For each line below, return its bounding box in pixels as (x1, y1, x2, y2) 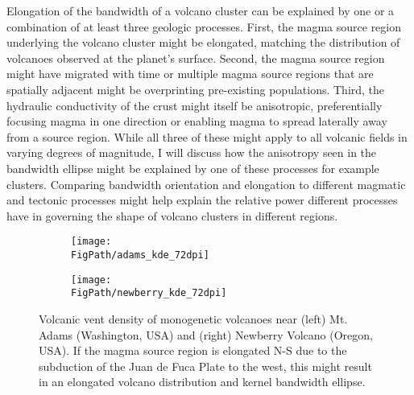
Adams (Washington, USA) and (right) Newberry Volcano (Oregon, (39, 326, 373, 343)
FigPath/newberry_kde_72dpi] (71, 287, 227, 299)
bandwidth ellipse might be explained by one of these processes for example (6, 159, 379, 176)
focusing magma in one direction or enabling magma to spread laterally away (6, 113, 387, 130)
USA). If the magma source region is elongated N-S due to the (39, 342, 347, 359)
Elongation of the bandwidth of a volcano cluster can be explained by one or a (6, 2, 395, 19)
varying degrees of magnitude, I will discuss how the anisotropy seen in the (6, 144, 377, 161)
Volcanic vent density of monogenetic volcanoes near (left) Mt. (39, 310, 348, 327)
